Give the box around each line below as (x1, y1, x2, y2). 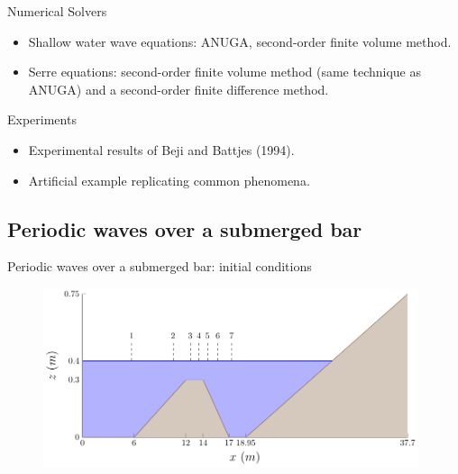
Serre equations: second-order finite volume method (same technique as (28, 62, 422, 81)
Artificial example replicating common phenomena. (28, 170, 310, 189)
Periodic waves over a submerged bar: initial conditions (7, 257, 312, 276)
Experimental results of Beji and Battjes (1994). (28, 140, 295, 159)
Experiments (7, 110, 77, 129)
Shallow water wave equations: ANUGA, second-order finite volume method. (28, 32, 452, 50)
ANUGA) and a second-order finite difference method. (28, 79, 329, 98)
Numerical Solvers (7, 2, 107, 20)
